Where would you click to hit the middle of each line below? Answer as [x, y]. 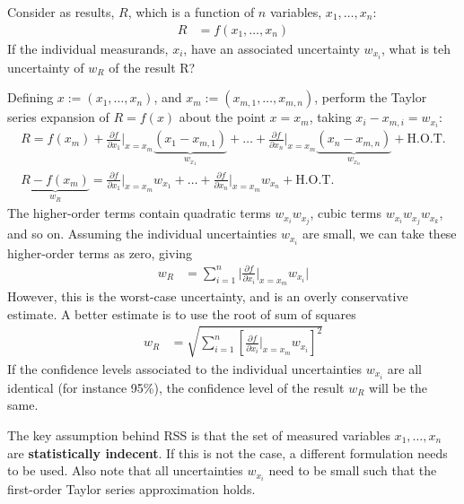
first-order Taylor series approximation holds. [131, 489]
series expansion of [58, 117]
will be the [398, 387]
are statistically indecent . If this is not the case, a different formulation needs [228, 452]
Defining [31, 97]
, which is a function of [191, 12]
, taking [330, 117]
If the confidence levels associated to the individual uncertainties [185, 368]
